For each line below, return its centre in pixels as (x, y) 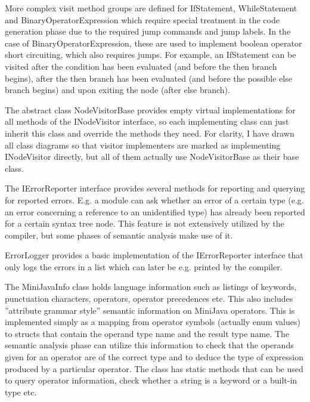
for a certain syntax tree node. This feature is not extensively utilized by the (145, 223)
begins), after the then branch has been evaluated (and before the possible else (148, 78)
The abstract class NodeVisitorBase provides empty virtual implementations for (150, 109)
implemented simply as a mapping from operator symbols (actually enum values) (153, 322)
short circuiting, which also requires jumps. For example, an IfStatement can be (151, 55)
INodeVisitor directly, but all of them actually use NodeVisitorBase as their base (152, 157)
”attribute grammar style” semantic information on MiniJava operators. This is (150, 310)
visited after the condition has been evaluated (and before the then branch (141, 66)
